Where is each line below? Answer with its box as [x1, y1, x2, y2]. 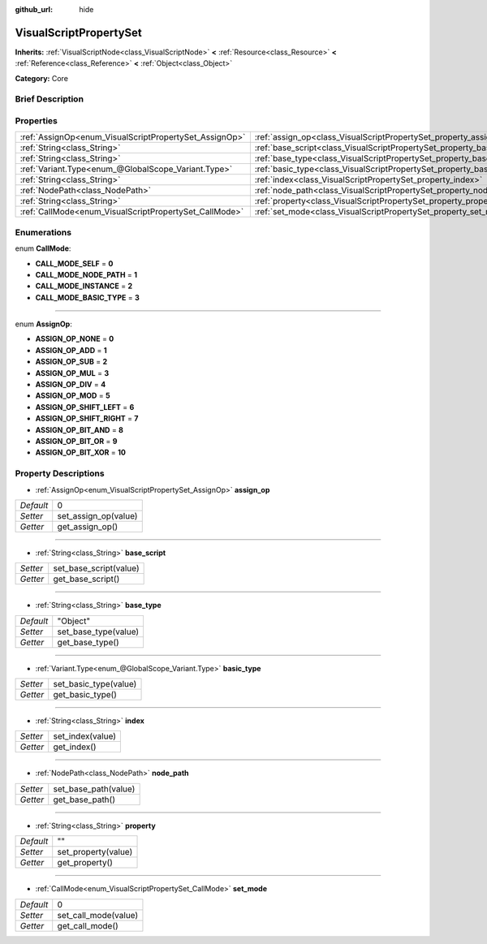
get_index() [53, 741, 97, 752]
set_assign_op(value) [57, 510, 138, 521]
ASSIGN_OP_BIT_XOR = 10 [35, 447, 126, 458]
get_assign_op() [57, 520, 119, 532]
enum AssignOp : [15, 319, 72, 329]
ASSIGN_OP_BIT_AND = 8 [35, 425, 123, 434]
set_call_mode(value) [57, 909, 139, 920]
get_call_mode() [57, 920, 119, 931]
